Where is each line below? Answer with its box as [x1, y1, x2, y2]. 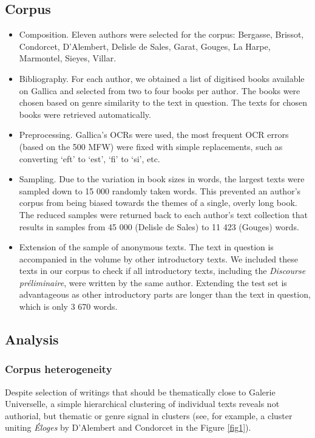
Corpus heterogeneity [5, 361, 112, 377]
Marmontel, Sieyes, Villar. [19, 52, 117, 64]
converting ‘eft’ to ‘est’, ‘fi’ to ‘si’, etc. [19, 152, 160, 165]
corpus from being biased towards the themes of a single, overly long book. [19, 196, 297, 209]
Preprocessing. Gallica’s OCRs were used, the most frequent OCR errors [19, 128, 289, 141]
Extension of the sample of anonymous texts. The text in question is [19, 241, 274, 253]
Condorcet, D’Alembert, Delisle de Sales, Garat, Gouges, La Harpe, [19, 39, 271, 52]
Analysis [5, 330, 59, 349]
